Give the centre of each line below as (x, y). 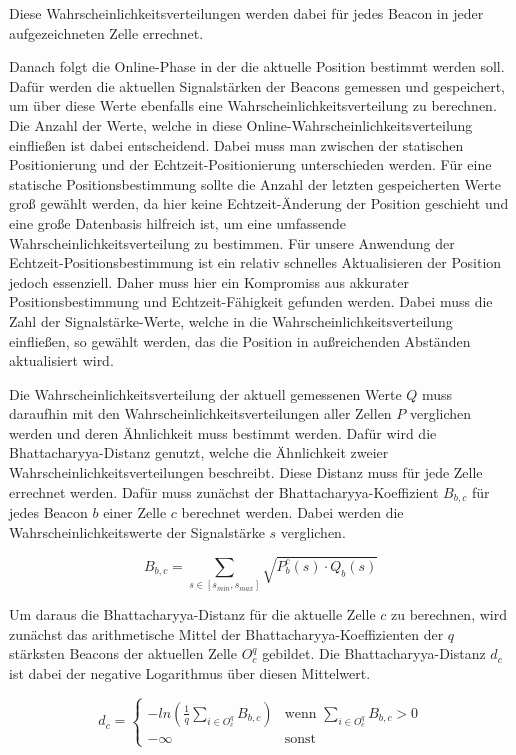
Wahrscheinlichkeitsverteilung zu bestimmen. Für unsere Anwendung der (232, 242)
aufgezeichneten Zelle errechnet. (106, 32)
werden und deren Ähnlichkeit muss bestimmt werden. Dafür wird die (223, 432)
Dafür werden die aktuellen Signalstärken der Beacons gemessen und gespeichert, (257, 85)
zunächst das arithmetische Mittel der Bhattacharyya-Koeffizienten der (226, 633)
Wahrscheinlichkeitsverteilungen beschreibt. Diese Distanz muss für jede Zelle (246, 472)
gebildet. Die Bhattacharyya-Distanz (374, 653)
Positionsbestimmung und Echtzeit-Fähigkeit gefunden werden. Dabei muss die (251, 301)
